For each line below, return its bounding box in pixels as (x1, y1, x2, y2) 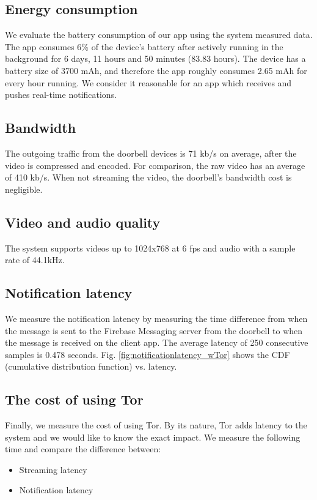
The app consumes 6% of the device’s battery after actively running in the (5, 40, 283, 53)
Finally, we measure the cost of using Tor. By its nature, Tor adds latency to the (5, 419, 307, 431)
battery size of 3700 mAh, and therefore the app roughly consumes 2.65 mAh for (5, 64, 307, 76)
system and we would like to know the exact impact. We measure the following (5, 430, 301, 443)
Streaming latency (19, 463, 87, 476)
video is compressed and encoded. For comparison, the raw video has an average (5, 159, 305, 171)
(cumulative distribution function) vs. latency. (5, 360, 177, 373)
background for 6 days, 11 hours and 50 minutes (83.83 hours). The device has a (5, 52, 306, 65)
